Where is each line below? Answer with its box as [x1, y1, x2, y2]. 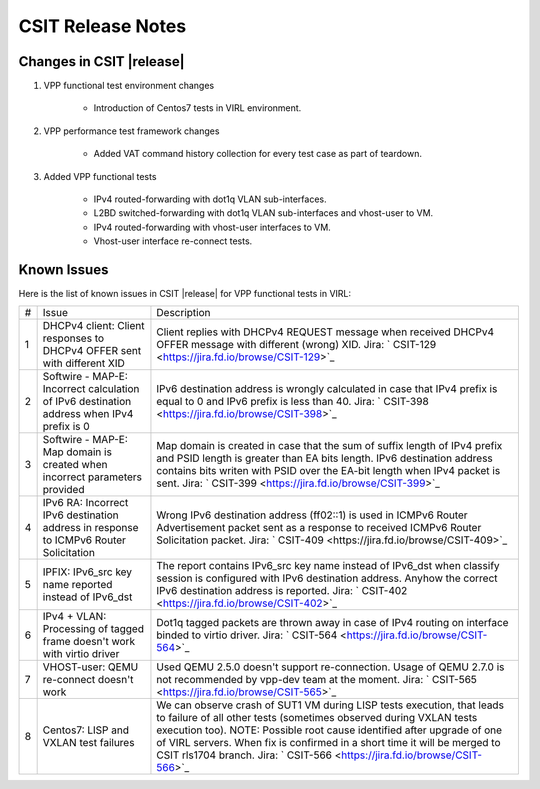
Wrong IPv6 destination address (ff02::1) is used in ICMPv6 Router [156, 508, 469, 522]
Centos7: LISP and [42, 723, 130, 737]
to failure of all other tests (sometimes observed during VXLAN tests [156, 711, 478, 725]
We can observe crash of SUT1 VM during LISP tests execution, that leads [156, 698, 505, 712]
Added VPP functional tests [43, 170, 157, 182]
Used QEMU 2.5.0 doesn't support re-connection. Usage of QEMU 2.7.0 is [156, 660, 505, 674]
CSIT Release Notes [18, 15, 187, 37]
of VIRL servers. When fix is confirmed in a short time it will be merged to [156, 736, 501, 750]
